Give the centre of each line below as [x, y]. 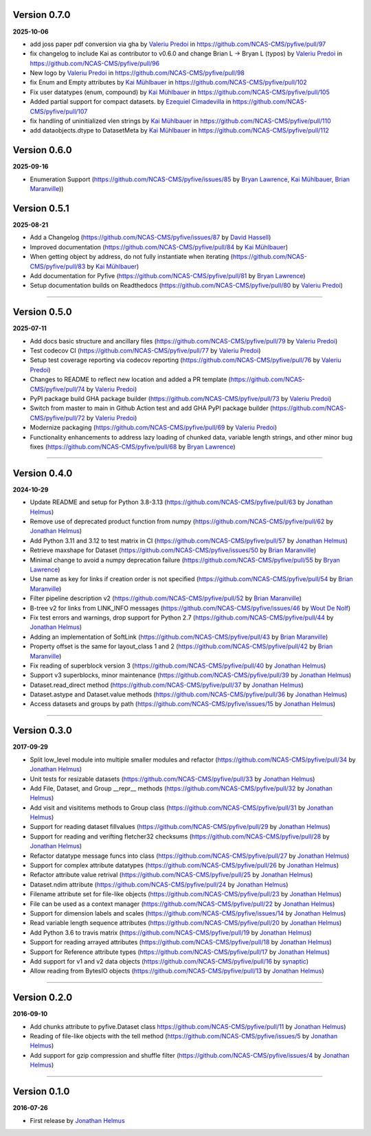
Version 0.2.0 [43, 998]
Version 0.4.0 [43, 473]
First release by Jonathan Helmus [77, 1120]
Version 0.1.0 [41, 1092]
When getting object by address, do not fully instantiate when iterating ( [132, 257]
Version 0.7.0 [42, 15]
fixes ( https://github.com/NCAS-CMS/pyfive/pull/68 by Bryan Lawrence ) [133, 446]
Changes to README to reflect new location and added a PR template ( [131, 379]
